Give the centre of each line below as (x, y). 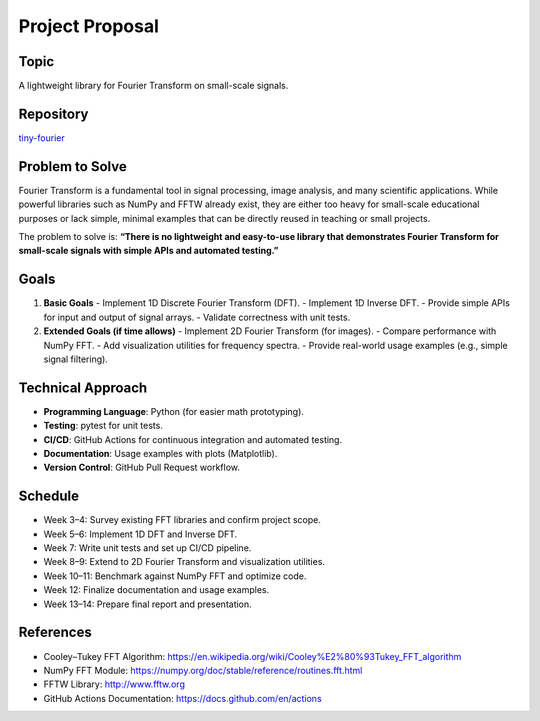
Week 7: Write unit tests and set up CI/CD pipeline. (147, 548)
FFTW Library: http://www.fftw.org (114, 684)
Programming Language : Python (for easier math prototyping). (174, 411)
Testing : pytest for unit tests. (103, 426)
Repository (53, 113)
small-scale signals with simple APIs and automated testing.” (148, 251)
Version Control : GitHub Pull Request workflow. (141, 467)
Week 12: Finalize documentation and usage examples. (156, 590)
